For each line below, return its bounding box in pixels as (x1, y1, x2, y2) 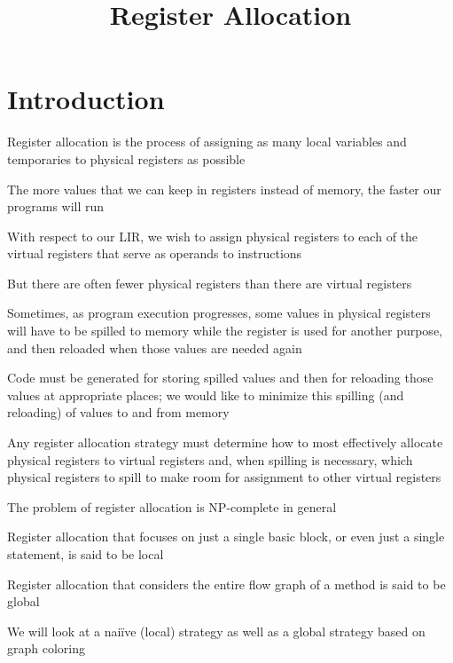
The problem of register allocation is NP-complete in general (7, 497, 337, 516)
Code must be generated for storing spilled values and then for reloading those (7, 368, 433, 387)
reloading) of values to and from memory (7, 403, 230, 422)
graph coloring (7, 639, 85, 658)
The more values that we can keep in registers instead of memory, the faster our (7, 179, 441, 198)
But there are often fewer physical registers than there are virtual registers (7, 273, 412, 292)
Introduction (7, 81, 165, 117)
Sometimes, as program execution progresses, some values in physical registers (7, 304, 431, 322)
